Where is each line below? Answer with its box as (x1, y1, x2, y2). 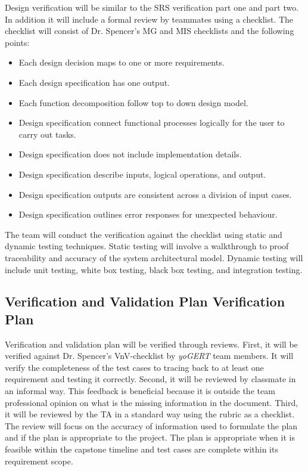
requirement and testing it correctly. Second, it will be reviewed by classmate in (5, 373, 296, 385)
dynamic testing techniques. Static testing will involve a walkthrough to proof (5, 240, 289, 252)
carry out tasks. (18, 128, 76, 140)
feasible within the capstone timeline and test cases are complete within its (5, 443, 278, 455)
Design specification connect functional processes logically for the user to (18, 116, 285, 129)
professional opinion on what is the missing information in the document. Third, (5, 396, 298, 408)
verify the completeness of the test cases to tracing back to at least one (5, 361, 264, 373)
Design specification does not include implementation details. (18, 148, 242, 160)
